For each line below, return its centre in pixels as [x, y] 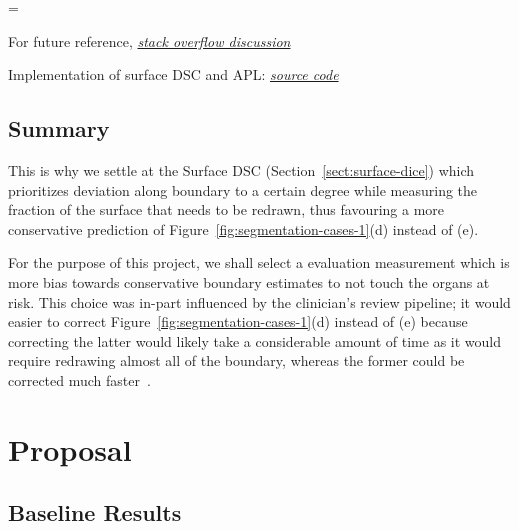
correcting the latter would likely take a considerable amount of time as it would [255, 340]
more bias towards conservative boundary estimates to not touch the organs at [249, 281]
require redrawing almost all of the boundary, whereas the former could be [236, 360]
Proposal [70, 448]
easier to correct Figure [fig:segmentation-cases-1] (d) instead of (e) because [238, 321]
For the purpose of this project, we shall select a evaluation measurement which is [259, 262]
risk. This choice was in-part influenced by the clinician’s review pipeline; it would [259, 301]
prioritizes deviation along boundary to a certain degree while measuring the [243, 189]
